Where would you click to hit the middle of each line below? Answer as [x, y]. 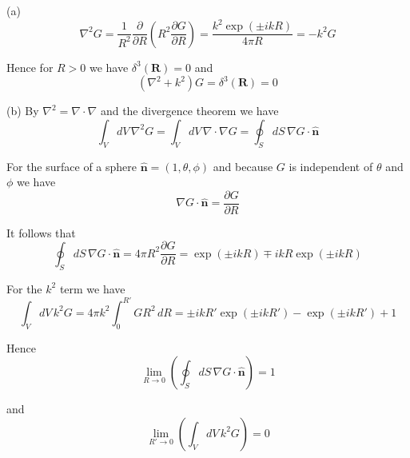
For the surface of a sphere [72, 166]
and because [243, 166]
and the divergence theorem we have [189, 111]
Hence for [30, 67]
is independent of [331, 166]
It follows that [41, 232]
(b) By [23, 111]
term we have [92, 288]
